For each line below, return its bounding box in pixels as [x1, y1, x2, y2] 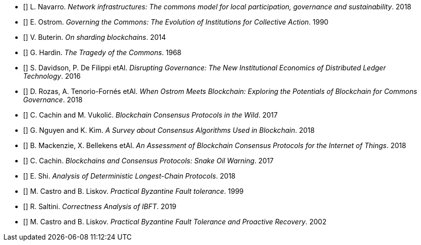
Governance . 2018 [23, 95, 83, 104]
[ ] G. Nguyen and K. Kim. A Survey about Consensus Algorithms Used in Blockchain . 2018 [23, 126, 315, 134]
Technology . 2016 [23, 72, 81, 80]
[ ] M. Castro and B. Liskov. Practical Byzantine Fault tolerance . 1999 [23, 187, 244, 195]
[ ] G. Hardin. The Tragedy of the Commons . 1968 [23, 48, 181, 57]
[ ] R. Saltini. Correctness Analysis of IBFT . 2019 [23, 202, 177, 211]
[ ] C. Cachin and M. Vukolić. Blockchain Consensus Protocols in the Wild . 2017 [23, 111, 278, 119]
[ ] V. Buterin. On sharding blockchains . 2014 [23, 33, 166, 41]
